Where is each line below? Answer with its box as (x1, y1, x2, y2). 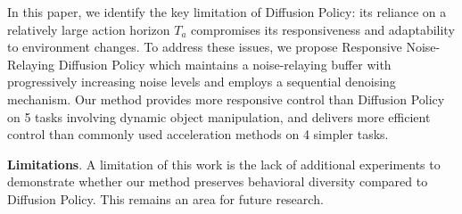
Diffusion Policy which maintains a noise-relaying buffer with (58, 54, 392, 73)
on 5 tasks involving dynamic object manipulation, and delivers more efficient (7, 107, 431, 126)
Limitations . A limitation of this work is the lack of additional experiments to (7, 154, 441, 173)
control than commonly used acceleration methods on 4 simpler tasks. (7, 125, 389, 144)
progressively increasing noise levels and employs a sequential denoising (7, 72, 396, 91)
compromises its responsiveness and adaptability (191, 20, 455, 38)
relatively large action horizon (7, 20, 170, 38)
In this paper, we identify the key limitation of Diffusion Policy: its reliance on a (7, 3, 447, 21)
